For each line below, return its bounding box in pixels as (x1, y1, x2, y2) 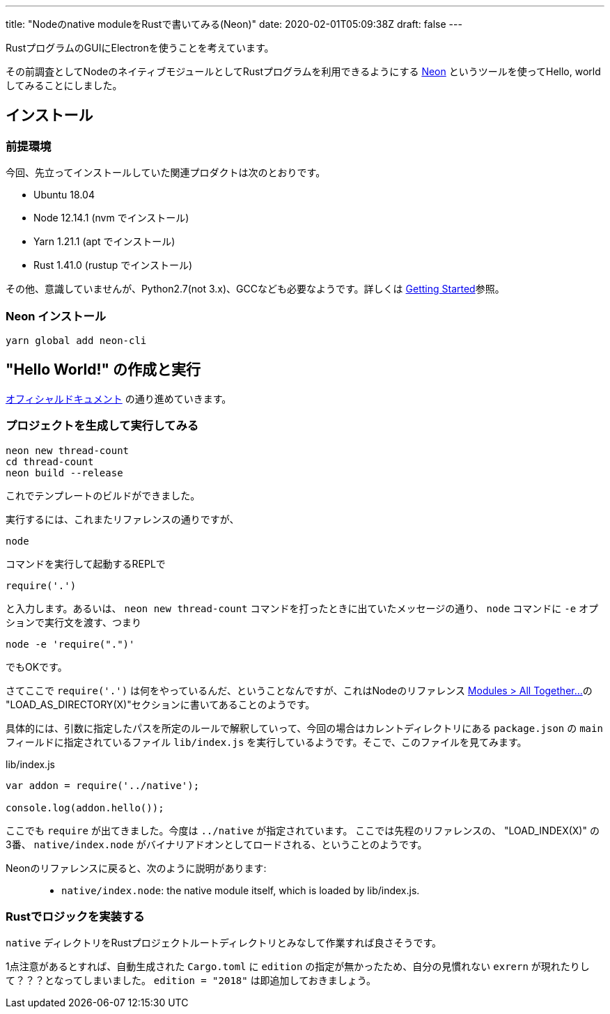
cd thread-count (6, 455, 94, 467)
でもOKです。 (6, 660, 68, 673)
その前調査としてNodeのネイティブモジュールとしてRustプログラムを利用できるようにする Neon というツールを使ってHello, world (6, 65, 601, 77)
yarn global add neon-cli (6, 334, 147, 346)
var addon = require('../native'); (6, 779, 200, 791)
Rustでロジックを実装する (6, 909, 145, 923)
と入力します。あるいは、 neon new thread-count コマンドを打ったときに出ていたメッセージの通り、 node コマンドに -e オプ (6, 602, 598, 614)
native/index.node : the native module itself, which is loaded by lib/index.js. (61, 884, 420, 896)
